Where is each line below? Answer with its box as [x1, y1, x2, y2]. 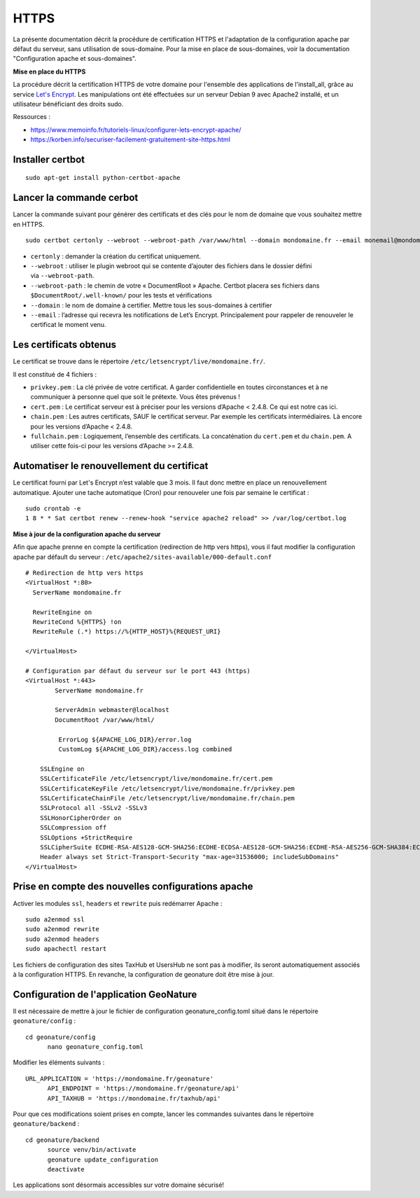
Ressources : [13, 113, 50, 121]
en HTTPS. [13, 220, 45, 228]
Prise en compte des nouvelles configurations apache [13, 881, 253, 893]
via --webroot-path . [30, 272, 94, 280]
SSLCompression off [39, 823, 107, 832]
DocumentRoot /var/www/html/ [55, 716, 155, 724]
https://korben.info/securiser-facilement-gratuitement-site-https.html [30, 135, 231, 144]
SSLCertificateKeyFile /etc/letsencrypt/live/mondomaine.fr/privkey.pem [39, 784, 295, 793]
